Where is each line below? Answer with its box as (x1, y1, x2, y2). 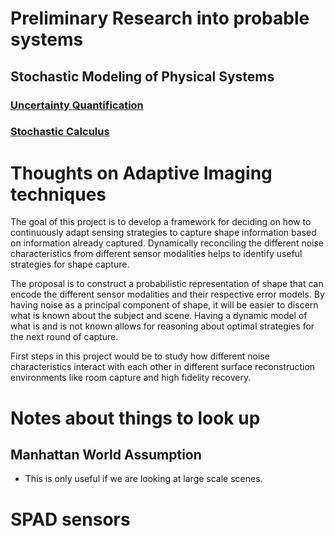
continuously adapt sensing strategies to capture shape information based (10, 227, 317, 239)
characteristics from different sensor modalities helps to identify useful (10, 248, 303, 260)
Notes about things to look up (10, 407, 261, 429)
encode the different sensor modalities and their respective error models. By (10, 288, 325, 301)
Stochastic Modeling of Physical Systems (10, 68, 275, 85)
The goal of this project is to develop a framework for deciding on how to (10, 216, 312, 228)
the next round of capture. (10, 331, 119, 343)
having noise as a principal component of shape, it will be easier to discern (10, 299, 319, 311)
